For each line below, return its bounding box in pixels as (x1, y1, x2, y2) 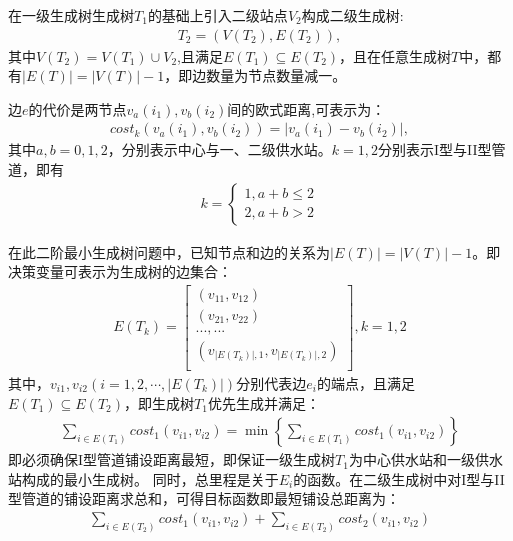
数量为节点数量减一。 (206, 65, 347, 86)
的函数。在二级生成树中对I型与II (293, 468, 505, 489)
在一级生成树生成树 (8, 5, 134, 25)
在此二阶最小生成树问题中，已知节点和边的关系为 (8, 241, 330, 262)
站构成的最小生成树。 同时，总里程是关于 (8, 468, 279, 489)
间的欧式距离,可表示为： (227, 98, 386, 119)
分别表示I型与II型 (377, 139, 492, 160)
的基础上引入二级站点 (147, 5, 288, 25)
